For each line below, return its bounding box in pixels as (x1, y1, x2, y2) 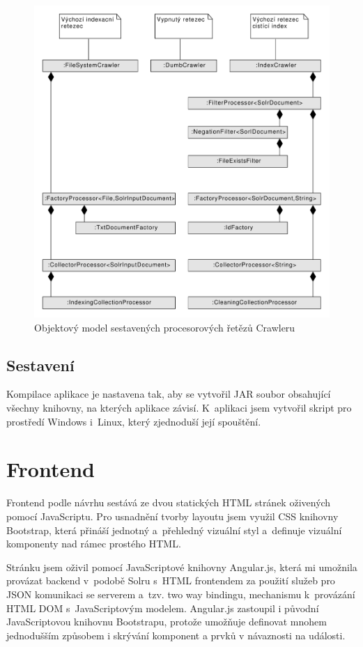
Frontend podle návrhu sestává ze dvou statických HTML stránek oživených (6, 495, 331, 510)
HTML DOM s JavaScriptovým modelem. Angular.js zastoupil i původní (6, 600, 319, 615)
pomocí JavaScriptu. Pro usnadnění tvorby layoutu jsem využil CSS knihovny (6, 508, 339, 523)
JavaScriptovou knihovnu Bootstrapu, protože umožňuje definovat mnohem (6, 614, 327, 629)
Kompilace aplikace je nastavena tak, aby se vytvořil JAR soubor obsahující (6, 387, 331, 401)
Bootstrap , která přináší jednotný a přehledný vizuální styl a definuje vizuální (6, 522, 342, 537)
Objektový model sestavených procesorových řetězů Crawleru (34, 320, 295, 334)
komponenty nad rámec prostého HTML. (6, 536, 181, 551)
